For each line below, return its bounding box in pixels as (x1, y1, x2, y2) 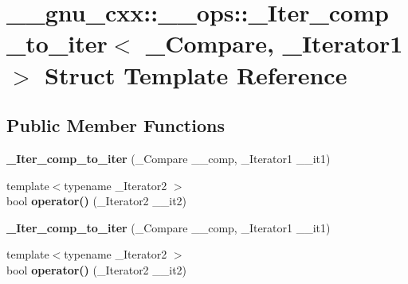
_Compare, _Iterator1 (145, 27, 403, 60)
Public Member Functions (6, 113, 225, 138)
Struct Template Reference (45, 58, 347, 91)
